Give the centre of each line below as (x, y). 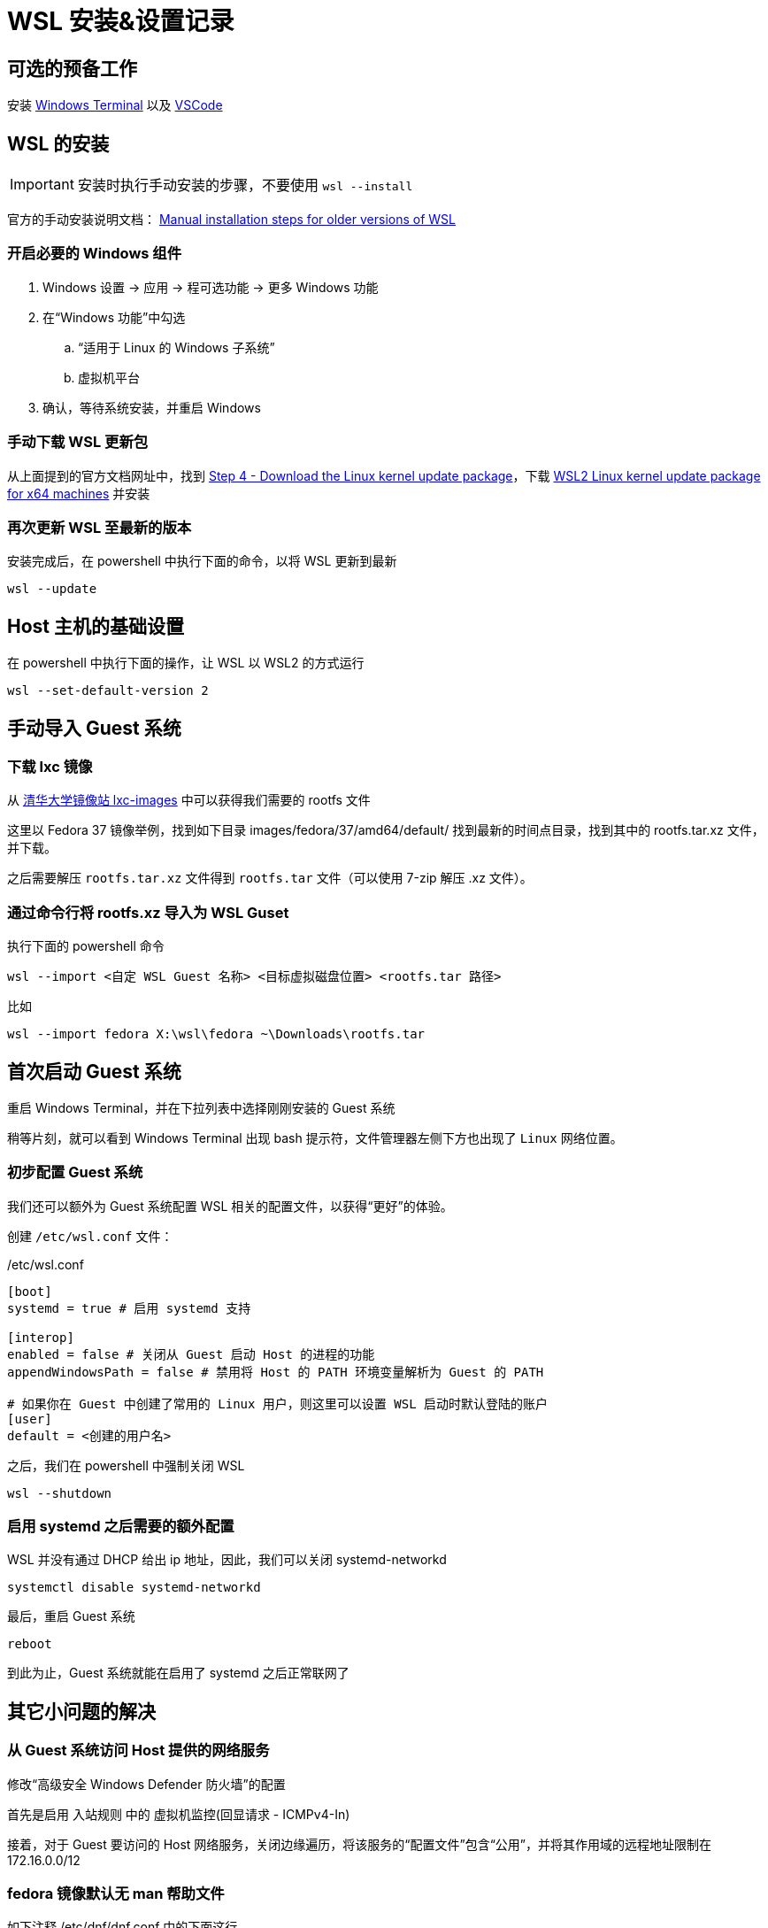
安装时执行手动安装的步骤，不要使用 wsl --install (245, 185)
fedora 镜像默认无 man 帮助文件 (116, 1894)
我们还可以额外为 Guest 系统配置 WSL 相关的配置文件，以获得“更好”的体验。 (230, 1206)
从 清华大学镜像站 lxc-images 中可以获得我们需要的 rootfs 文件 (189, 800)
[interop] (41, 1337)
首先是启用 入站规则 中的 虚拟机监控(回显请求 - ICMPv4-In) (179, 1814)
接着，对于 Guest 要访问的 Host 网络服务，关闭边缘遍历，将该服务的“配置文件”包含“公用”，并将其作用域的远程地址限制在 (360, 1844)
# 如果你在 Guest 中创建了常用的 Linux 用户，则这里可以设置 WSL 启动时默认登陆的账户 (278, 1404)
